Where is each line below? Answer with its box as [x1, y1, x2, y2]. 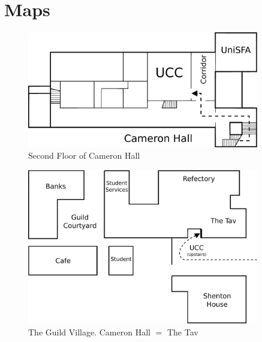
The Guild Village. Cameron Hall [28, 325, 150, 338]
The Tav [167, 325, 198, 338]
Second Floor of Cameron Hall [28, 149, 140, 162]
